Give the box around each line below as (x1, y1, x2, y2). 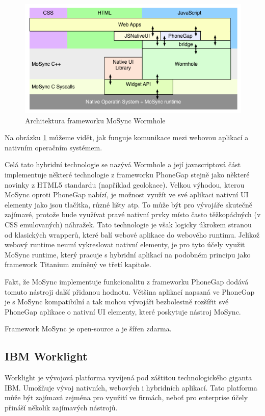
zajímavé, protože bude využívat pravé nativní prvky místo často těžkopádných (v (5, 209, 261, 220)
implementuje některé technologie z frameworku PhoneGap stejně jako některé (5, 169, 250, 180)
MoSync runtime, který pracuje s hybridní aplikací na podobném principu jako (5, 249, 251, 259)
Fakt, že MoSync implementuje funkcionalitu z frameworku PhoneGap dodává (5, 276, 249, 287)
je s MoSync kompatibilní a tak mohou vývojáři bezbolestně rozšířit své (5, 296, 229, 307)
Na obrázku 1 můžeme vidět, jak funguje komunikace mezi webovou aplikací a (5, 132, 249, 143)
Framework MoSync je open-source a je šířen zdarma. (5, 323, 172, 334)
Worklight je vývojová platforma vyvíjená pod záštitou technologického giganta (5, 372, 252, 383)
